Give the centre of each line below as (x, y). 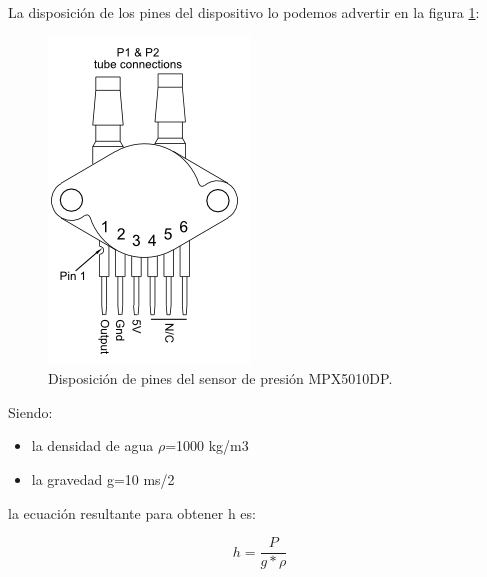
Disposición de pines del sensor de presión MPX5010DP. (220, 378)
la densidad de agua (92, 445)
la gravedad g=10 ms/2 (103, 478)
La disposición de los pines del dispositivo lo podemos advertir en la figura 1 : (244, 12)
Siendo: (30, 411)
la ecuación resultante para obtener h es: (132, 512)
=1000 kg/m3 (207, 445)
